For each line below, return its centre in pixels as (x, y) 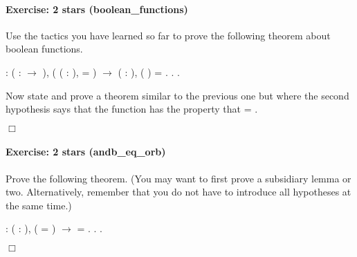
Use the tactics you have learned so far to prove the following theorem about (168, 35)
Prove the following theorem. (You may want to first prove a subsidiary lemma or (178, 178)
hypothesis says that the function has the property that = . (132, 109)
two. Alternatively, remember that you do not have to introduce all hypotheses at (178, 192)
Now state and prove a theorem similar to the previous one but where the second (177, 95)
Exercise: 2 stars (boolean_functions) (97, 9)
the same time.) (39, 205)
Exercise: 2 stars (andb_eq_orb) (86, 152)
